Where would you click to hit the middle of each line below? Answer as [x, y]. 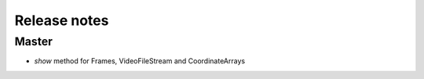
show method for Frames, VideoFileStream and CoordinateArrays [140, 61]
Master [33, 41]
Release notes [62, 20]
